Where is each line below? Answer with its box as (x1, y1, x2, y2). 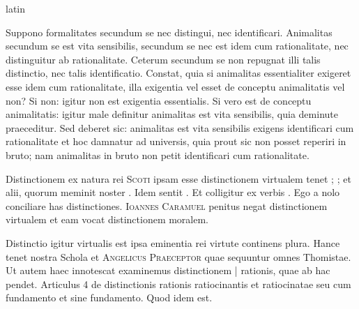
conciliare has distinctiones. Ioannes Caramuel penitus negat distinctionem (6, 198, 328, 213)
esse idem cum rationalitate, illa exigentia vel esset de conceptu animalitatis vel (6, 79, 345, 93)
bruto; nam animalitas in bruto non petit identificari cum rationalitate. (6, 147, 310, 162)
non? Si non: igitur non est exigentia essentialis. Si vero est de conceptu (6, 93, 312, 107)
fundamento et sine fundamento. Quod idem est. (6, 290, 213, 305)
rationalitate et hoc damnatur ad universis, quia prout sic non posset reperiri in (6, 134, 346, 149)
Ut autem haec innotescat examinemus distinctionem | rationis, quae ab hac (6, 263, 330, 278)
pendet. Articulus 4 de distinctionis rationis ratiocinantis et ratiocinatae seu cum (6, 276, 351, 291)
